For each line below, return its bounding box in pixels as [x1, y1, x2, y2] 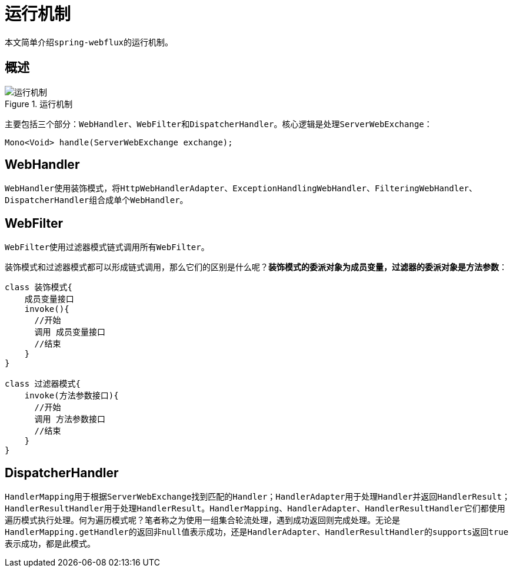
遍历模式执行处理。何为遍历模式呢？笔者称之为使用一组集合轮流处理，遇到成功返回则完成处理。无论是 [5, 515, 400, 526]
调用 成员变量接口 [34, 327, 106, 337]
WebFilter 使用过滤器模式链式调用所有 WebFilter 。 [5, 242, 209, 252]
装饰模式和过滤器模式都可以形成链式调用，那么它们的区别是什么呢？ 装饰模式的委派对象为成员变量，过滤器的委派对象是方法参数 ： [5, 262, 507, 272]
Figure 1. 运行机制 [5, 98, 73, 109]
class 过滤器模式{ [5, 379, 81, 389]
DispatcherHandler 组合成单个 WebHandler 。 [5, 195, 188, 205]
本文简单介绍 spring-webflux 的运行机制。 [5, 36, 174, 47]
